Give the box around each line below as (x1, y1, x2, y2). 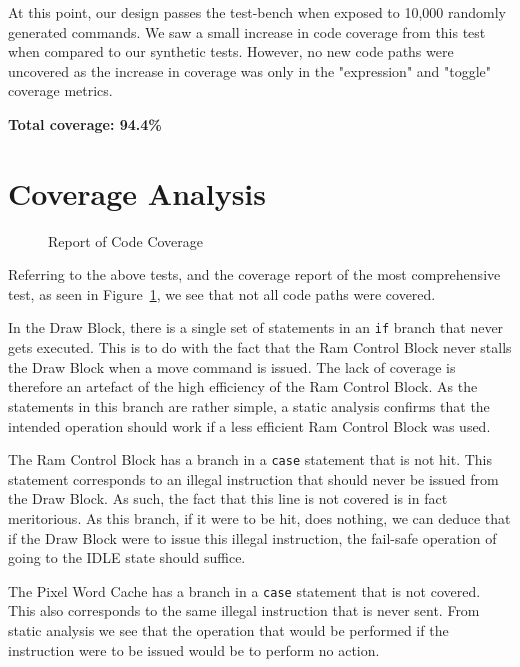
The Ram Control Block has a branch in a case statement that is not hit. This (8, 449, 493, 470)
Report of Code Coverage (48, 230, 204, 251)
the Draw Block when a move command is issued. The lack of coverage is (8, 356, 456, 377)
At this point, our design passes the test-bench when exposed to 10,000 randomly (8, 2, 506, 22)
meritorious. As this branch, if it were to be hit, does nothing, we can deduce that (8, 507, 511, 528)
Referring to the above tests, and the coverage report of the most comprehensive (8, 264, 501, 285)
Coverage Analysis (8, 172, 266, 213)
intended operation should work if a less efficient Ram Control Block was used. (8, 415, 491, 436)
